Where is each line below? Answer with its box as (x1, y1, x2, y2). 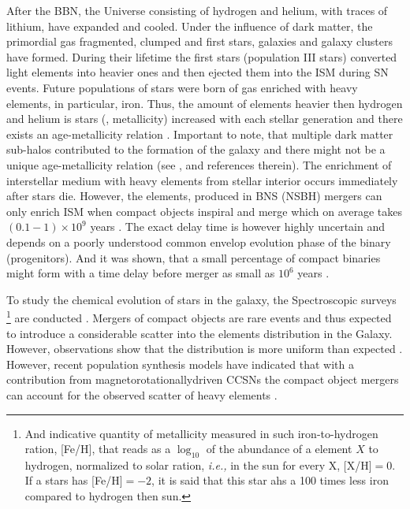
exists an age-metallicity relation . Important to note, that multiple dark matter (6, 125, 393, 142)
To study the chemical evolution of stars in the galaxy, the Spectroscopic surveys (6, 291, 397, 307)
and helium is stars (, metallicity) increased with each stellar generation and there (6, 110, 403, 127)
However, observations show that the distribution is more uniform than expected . (6, 340, 403, 357)
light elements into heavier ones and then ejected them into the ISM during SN (6, 64, 389, 80)
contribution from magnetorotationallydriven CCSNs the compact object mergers (6, 371, 399, 388)
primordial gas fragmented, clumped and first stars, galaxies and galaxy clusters (6, 33, 393, 50)
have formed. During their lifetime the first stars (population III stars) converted (6, 48, 397, 65)
